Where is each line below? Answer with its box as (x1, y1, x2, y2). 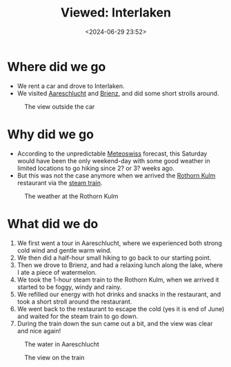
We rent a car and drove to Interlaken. (17, 81, 125, 90)
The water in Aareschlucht (24, 339, 100, 348)
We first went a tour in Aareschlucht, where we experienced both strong (17, 239, 222, 247)
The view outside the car (24, 102, 95, 111)
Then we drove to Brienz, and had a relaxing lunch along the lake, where (17, 260, 223, 269)
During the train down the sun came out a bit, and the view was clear (17, 319, 213, 328)
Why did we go (7, 126, 94, 142)
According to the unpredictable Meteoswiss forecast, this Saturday (17, 149, 208, 158)
